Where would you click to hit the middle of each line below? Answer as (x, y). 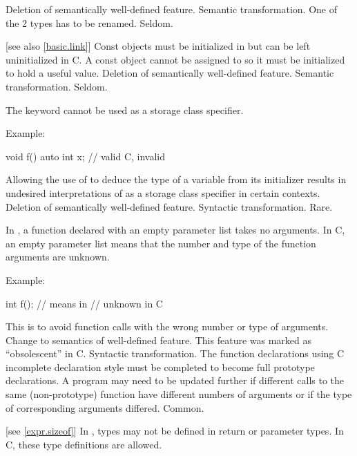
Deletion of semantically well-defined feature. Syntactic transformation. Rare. (169, 206)
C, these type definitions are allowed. (84, 444)
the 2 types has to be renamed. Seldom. (89, 22)
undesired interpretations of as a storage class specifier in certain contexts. (163, 192)
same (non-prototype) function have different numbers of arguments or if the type (179, 394)
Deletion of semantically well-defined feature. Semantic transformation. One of (171, 9)
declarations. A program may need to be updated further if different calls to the (175, 380)
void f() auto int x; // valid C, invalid (86, 156)
